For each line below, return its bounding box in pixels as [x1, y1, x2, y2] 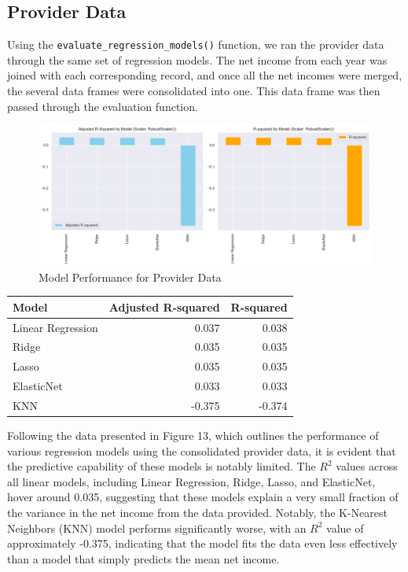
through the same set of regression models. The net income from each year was [7, 51, 388, 68]
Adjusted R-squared [108, 298, 220, 315]
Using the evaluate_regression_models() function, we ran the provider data [7, 36, 384, 53]
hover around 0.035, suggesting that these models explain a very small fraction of [7, 489, 399, 505]
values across [336, 458, 398, 474]
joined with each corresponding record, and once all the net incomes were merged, [7, 67, 402, 83]
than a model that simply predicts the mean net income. [7, 550, 280, 566]
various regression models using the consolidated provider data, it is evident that [7, 442, 396, 459]
